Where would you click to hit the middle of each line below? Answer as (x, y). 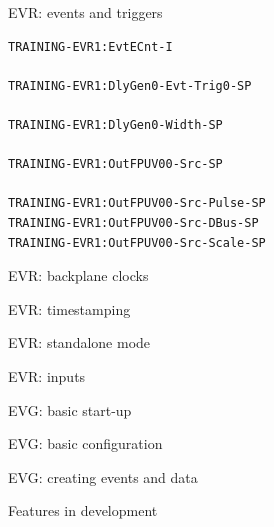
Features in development (83, 510)
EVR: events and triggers (85, 12)
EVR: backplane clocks (78, 275)
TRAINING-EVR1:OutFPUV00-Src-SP (115, 164)
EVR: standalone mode (79, 342)
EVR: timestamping (69, 308)
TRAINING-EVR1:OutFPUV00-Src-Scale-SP (137, 242)
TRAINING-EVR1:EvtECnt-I (90, 46)
